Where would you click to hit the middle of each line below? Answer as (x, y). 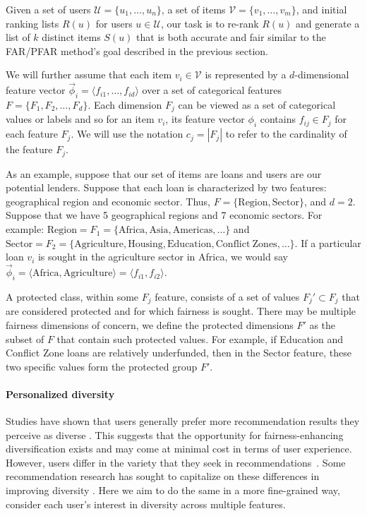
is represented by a (246, 74)
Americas (193, 230)
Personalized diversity (60, 394)
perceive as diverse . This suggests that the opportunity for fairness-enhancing (175, 434)
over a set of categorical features (212, 90)
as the (323, 324)
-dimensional (322, 74)
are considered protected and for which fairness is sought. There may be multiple (181, 311)
